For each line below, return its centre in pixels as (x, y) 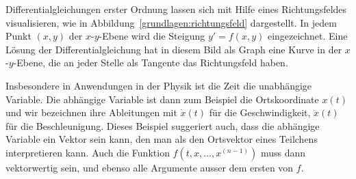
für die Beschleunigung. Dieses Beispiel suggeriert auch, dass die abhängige (163, 125)
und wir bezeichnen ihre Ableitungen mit (91, 112)
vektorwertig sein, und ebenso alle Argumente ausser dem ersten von (150, 167)
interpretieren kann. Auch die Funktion (88, 152)
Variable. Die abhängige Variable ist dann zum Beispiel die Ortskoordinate (162, 99)
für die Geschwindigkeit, (260, 112)
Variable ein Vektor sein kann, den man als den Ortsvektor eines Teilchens (162, 139)
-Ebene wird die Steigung (152, 36)
